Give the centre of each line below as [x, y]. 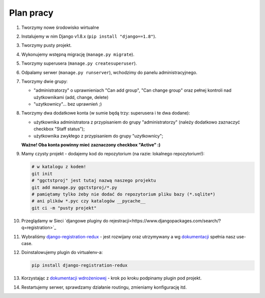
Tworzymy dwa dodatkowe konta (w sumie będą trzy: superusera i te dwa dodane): [106, 113]
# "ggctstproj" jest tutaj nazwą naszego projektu [94, 181]
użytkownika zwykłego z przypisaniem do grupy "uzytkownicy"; [98, 136]
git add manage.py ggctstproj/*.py [74, 187]
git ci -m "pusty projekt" [64, 208]
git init [42, 174]
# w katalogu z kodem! [59, 167]
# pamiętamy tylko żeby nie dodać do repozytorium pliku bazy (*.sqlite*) [124, 194]
